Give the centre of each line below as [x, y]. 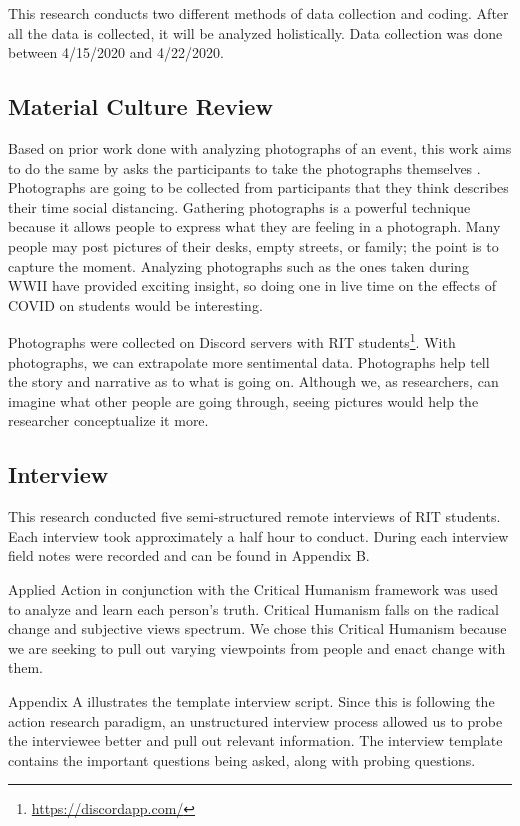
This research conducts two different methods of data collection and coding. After [258, 13]
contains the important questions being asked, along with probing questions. [242, 759]
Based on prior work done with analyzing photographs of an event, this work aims [260, 147]
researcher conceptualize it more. [108, 420]
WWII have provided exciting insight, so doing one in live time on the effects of [252, 285]
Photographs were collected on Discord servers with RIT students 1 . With [232, 340]
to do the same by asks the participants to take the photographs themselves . [244, 167]
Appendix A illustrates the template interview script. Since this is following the [251, 700]
